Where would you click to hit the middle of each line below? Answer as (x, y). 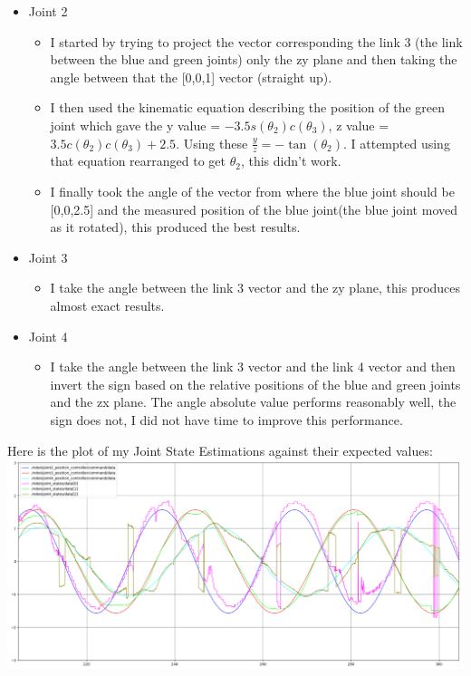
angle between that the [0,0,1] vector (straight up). (191, 77)
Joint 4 (48, 336)
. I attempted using (396, 143)
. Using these (212, 143)
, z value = (359, 125)
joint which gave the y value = (135, 125)
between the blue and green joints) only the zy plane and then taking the (254, 59)
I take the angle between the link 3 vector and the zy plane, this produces (255, 288)
